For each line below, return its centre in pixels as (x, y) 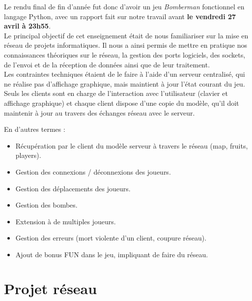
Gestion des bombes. (46, 205)
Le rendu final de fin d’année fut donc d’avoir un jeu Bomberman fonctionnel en (124, 6)
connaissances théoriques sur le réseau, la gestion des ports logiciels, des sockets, (125, 54)
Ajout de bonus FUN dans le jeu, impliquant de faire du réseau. (112, 254)
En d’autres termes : (35, 129)
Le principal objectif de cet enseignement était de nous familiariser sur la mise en (126, 35)
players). (28, 155)
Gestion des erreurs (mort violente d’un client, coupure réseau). (111, 238)
